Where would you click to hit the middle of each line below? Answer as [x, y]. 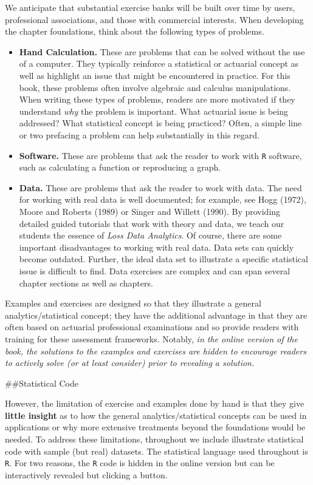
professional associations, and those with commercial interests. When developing [154, 19]
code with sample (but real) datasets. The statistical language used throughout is [156, 451]
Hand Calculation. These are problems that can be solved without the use [162, 51]
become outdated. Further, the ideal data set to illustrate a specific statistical [163, 259]
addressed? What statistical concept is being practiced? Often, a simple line [160, 123]
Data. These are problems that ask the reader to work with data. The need [160, 187]
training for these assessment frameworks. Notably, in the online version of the [151, 338]
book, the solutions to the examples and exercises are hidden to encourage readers [156, 351]
